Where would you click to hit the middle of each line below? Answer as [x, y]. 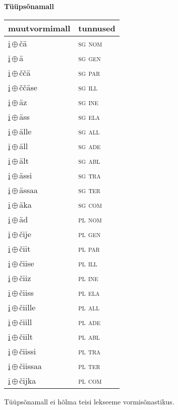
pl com [90, 380]
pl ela [89, 292]
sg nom [90, 43]
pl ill [88, 263]
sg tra [90, 175]
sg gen [90, 58]
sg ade [90, 146]
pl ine [88, 278]
